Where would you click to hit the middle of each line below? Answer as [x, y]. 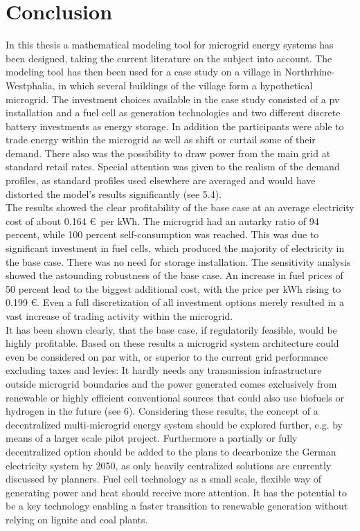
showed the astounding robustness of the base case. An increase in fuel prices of [174, 275]
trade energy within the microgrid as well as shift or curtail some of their [161, 139]
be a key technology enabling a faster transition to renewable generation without [177, 506]
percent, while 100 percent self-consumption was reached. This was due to [162, 234]
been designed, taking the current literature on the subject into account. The [169, 58]
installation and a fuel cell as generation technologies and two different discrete [173, 112]
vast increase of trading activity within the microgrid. [119, 316]
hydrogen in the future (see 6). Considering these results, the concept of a [162, 411]
